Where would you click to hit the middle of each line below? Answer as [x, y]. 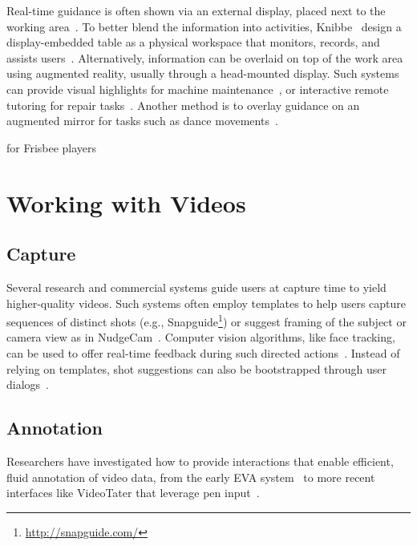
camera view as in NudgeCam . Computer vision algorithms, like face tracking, [201, 337]
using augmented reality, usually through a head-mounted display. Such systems [203, 73]
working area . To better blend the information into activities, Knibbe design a [204, 26]
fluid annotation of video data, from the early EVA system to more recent [191, 477]
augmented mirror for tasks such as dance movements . [142, 121]
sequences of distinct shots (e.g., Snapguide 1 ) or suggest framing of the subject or [206, 320]
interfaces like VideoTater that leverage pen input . [133, 493]
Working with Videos [126, 202]
